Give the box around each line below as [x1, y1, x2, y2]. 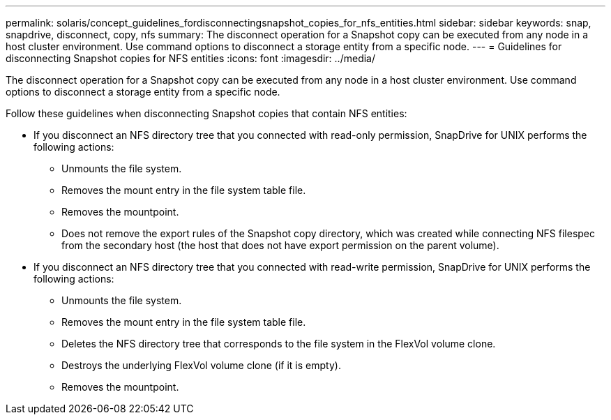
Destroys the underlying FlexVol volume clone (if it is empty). [61, 359, 341, 371]
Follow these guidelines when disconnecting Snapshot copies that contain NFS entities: [6, 107, 407, 119]
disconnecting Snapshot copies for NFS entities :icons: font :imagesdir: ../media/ [6, 52, 375, 64]
